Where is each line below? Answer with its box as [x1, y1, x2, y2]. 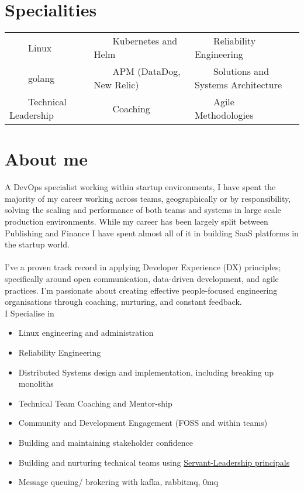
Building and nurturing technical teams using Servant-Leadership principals [18, 456, 290, 468]
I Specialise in [5, 307, 54, 319]
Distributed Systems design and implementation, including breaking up [18, 366, 274, 378]
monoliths [18, 377, 54, 390]
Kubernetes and [112, 34, 178, 48]
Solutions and [213, 64, 270, 78]
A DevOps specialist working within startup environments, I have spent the [5, 181, 276, 193]
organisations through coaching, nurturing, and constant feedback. [5, 295, 242, 308]
